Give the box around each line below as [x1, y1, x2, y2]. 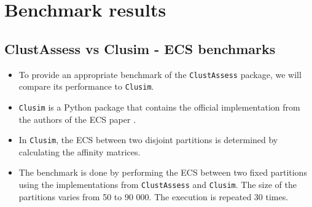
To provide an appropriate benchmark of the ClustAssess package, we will [18, 68, 302, 80]
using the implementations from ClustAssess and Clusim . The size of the [18, 178, 297, 190]
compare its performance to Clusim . [18, 80, 154, 93]
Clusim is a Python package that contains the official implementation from [18, 100, 300, 113]
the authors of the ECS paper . [18, 112, 136, 125]
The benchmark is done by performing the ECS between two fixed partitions [18, 166, 307, 179]
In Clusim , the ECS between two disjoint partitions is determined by [18, 133, 278, 146]
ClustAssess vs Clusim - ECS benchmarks [4, 39, 276, 58]
